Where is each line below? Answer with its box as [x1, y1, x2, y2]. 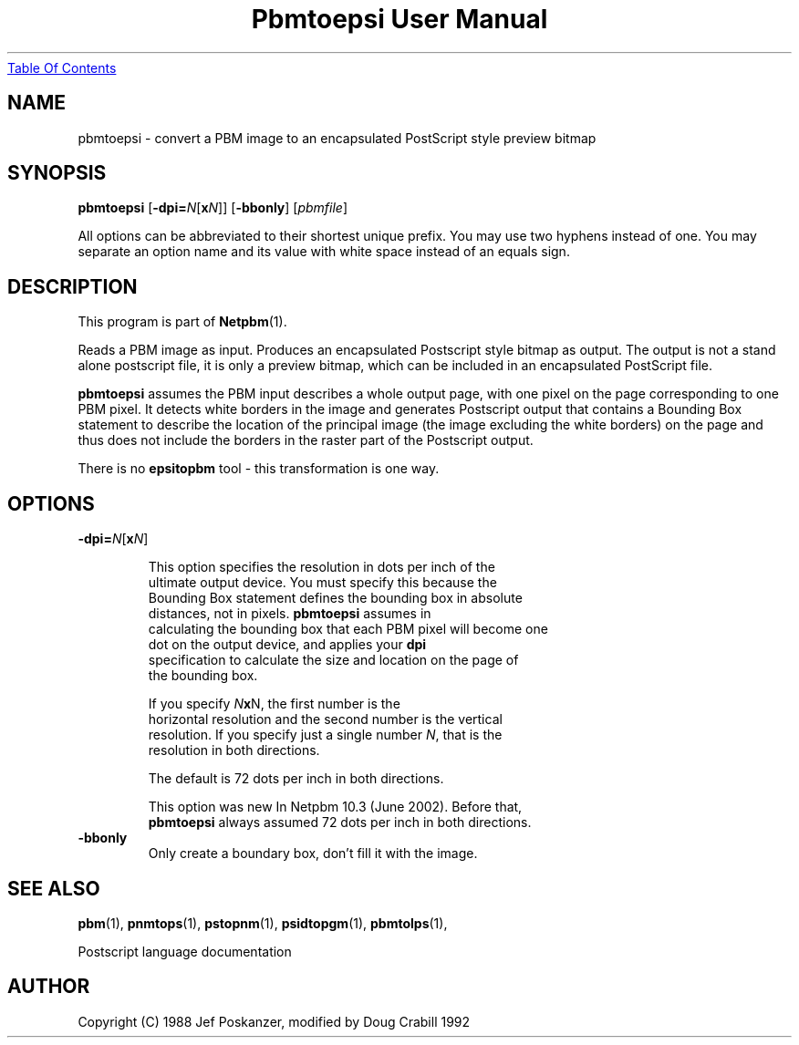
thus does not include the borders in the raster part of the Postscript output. [78, 432, 534, 449]
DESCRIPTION [7, 274, 138, 298]
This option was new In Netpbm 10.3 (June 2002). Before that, [148, 799, 523, 815]
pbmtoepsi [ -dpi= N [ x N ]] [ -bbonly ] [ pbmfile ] [78, 200, 348, 216]
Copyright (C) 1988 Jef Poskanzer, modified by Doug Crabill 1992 [78, 1013, 471, 1029]
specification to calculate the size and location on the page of [148, 652, 519, 668]
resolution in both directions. [148, 742, 320, 759]
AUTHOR [7, 975, 90, 998]
